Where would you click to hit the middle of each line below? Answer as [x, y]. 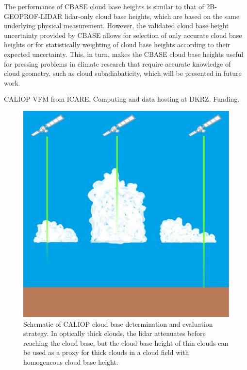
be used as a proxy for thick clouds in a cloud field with [106, 352]
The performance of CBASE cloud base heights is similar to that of [104, 6]
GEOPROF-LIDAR [33, 16]
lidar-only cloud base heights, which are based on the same [152, 16]
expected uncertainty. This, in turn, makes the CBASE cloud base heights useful [124, 54]
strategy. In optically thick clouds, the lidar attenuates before [115, 333]
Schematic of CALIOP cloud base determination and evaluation [118, 324]
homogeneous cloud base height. [71, 361]
